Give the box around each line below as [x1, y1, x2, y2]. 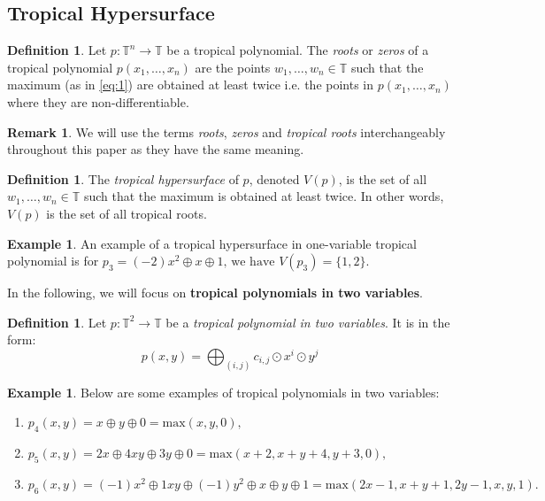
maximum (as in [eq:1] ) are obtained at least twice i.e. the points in [7, 75, 374, 94]
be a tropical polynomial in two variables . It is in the [165, 312, 450, 331]
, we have [223, 256, 275, 269]
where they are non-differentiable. [7, 92, 189, 111]
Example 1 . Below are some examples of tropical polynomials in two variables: [7, 382, 440, 401]
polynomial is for [7, 251, 99, 270]
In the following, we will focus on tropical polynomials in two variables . [7, 283, 424, 302]
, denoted [249, 169, 300, 188]
